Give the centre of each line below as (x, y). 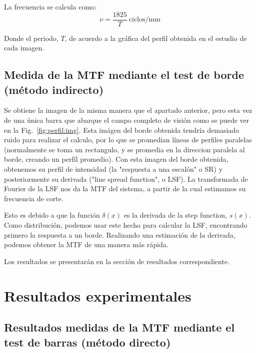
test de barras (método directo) (87, 342)
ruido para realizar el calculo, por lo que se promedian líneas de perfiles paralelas (128, 140)
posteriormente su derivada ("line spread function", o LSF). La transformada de (126, 178)
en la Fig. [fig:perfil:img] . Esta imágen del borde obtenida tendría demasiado (122, 130)
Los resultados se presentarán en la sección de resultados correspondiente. (117, 261)
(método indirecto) (54, 89)
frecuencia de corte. (34, 198)
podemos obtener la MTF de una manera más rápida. (86, 244)
